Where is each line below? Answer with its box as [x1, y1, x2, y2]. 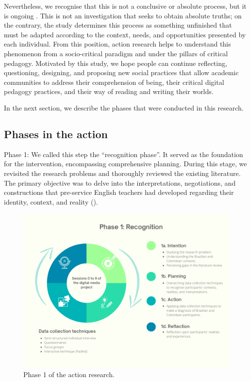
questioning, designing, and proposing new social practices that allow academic [4, 67, 239, 78]
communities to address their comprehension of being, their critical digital [4, 77, 224, 87]
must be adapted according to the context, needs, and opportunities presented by [4, 29, 246, 39]
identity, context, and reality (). [4, 196, 98, 206]
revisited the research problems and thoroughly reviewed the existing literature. [4, 168, 241, 178]
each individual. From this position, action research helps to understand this [4, 39, 231, 49]
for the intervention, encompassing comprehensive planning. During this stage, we [4, 159, 247, 169]
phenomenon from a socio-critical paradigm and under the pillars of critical [4, 48, 228, 58]
